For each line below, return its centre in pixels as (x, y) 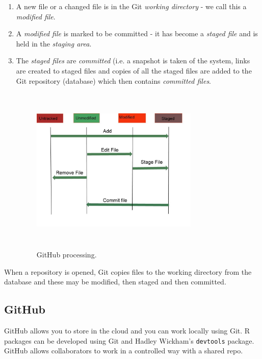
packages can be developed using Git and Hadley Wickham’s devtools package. (129, 340)
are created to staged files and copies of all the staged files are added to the (134, 70)
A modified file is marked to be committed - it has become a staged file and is (137, 33)
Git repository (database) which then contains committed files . (114, 80)
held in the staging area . (54, 43)
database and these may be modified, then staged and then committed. (115, 282)
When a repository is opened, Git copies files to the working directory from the (128, 271)
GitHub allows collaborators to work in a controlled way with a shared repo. (124, 351)
